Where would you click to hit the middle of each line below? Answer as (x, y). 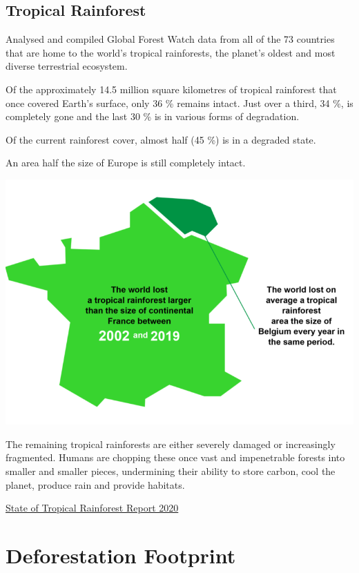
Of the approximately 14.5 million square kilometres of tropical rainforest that (171, 89)
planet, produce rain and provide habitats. (95, 484)
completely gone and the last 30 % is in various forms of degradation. (153, 116)
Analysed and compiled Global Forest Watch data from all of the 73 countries (170, 39)
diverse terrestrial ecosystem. (67, 66)
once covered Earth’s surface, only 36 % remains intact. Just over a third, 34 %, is (179, 103)
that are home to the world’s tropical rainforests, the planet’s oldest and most (171, 52)
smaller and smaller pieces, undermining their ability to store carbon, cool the (171, 471)
